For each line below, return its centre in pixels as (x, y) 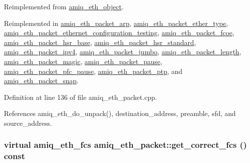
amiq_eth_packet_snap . (41, 81)
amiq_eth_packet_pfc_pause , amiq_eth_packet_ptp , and (93, 71)
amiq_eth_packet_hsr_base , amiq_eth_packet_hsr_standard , (100, 42)
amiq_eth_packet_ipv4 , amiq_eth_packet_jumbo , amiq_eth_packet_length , (123, 52)
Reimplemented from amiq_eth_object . (64, 6)
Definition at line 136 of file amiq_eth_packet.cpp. (81, 97)
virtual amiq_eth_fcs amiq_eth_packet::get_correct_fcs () (125, 145)
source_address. (28, 123)
